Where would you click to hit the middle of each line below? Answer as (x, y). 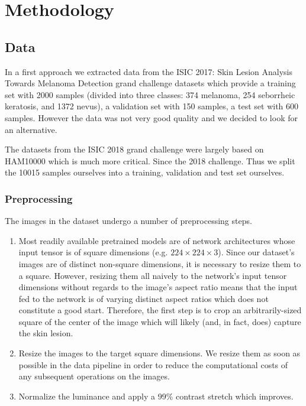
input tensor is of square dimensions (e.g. (93, 252)
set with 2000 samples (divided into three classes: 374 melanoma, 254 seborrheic (150, 94)
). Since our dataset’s (256, 252)
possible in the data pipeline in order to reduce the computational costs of (153, 364)
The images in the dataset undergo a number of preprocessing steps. (128, 221)
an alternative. (31, 129)
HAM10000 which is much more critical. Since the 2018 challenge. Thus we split (150, 160)
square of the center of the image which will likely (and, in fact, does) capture (160, 321)
